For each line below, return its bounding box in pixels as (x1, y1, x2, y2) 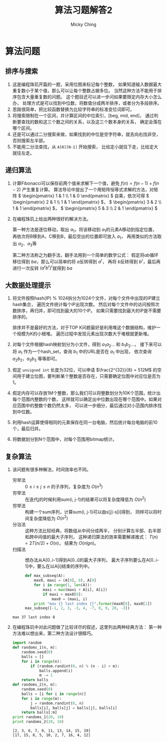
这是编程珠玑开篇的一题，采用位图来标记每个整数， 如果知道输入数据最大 (12, 81, 162, 87)
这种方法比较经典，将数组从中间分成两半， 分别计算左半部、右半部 (24, 528, 162, 534)
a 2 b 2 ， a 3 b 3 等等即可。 (12, 356, 60, 363)
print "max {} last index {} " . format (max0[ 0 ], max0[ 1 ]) (34, 601, 152, 606)
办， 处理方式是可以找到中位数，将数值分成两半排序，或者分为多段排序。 (12, 100, 162, 106)
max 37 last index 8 (12, 615, 55, 620)
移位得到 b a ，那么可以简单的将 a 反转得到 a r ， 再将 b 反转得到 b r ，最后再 (12, 258, 161, 265)
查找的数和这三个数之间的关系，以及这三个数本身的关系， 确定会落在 (21, 118, 162, 125)
